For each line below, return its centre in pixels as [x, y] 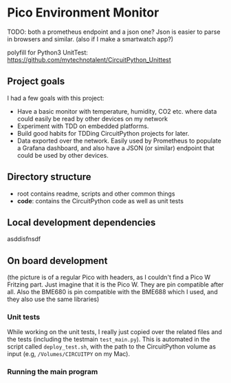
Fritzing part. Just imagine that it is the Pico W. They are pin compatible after [115, 284]
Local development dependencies [81, 222]
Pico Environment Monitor [83, 13]
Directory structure [49, 177]
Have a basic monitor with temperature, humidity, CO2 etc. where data [117, 111]
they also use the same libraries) [53, 299]
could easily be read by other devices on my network [92, 118]
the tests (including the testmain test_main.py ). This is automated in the [109, 340]
